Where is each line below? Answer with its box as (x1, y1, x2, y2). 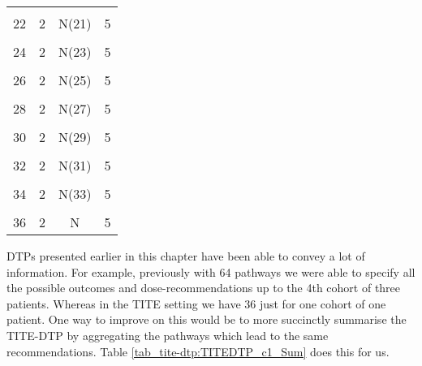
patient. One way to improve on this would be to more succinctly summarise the (6, 311, 407, 328)
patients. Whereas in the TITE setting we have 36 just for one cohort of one (6, 295, 386, 312)
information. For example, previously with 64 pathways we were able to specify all (6, 263, 416, 280)
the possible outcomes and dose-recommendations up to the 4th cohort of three (6, 279, 401, 296)
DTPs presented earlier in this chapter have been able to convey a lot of (6, 248, 365, 264)
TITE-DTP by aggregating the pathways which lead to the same (6, 326, 329, 343)
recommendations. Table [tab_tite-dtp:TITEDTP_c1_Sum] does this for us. (6, 342, 390, 360)
